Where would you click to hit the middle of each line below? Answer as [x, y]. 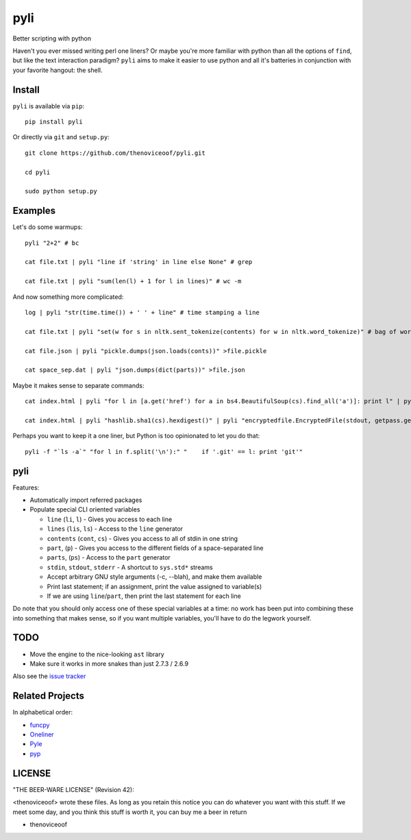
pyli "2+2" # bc [52, 243]
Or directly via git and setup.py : [61, 137]
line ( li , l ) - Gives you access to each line [110, 519]
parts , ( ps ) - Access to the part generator [109, 557]
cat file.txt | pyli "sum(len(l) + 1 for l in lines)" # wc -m [133, 281]
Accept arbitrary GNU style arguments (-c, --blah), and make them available [154, 577]
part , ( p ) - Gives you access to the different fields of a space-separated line [155, 548]
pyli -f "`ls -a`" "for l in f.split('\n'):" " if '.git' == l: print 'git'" [164, 452]
